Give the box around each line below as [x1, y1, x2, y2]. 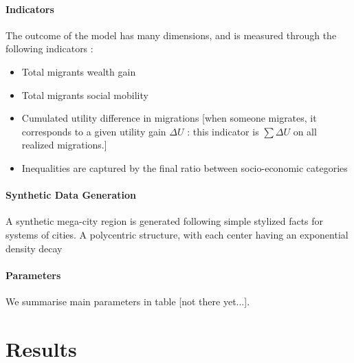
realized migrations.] [21, 137, 107, 152]
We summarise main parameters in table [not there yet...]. [5, 294, 250, 308]
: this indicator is [187, 124, 259, 138]
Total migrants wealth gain [21, 64, 136, 78]
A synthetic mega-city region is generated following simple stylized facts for [5, 214, 324, 228]
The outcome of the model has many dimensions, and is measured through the [5, 27, 337, 42]
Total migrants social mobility [21, 87, 148, 102]
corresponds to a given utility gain [21, 124, 166, 138]
